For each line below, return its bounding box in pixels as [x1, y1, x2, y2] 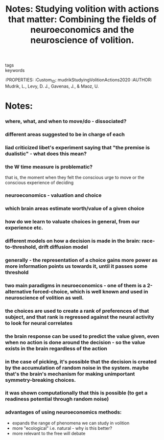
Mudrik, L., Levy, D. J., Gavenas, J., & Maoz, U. [5, 83, 99, 89]
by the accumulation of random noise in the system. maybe [5, 364, 149, 371]
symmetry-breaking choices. [5, 376, 76, 383]
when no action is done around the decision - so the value [5, 339, 145, 346]
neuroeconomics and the [30, 24, 135, 35]
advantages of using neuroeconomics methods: [5, 409, 122, 416]
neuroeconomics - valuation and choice [5, 192, 102, 199]
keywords [5, 68, 25, 73]
